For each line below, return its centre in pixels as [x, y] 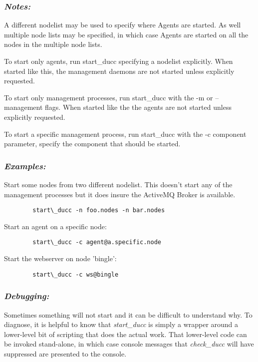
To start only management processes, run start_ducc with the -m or [109, 97]
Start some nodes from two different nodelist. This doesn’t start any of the [118, 184]
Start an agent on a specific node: [55, 226]
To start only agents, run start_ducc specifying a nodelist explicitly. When [119, 61]
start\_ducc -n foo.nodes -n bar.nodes [99, 210]
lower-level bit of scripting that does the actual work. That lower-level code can [126, 334]
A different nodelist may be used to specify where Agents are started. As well [123, 25]
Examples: [25, 166]
